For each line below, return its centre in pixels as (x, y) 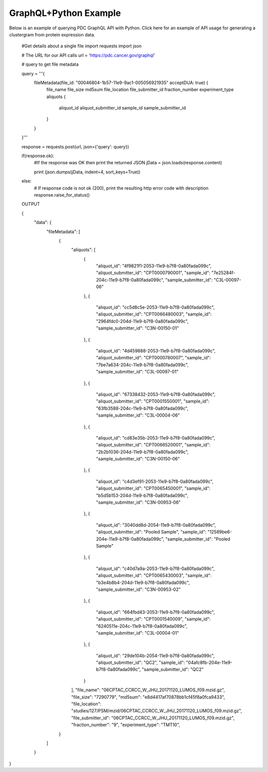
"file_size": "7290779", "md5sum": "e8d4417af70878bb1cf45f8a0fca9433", (148, 697)
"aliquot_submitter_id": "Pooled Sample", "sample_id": (151, 532)
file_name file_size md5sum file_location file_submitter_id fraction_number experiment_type (140, 90)
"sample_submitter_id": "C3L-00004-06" (138, 415)
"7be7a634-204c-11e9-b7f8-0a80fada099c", (142, 365)
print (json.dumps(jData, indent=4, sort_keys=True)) (87, 172)
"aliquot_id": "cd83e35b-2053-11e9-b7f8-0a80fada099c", (156, 438)
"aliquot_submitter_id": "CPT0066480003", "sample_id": (154, 314)
